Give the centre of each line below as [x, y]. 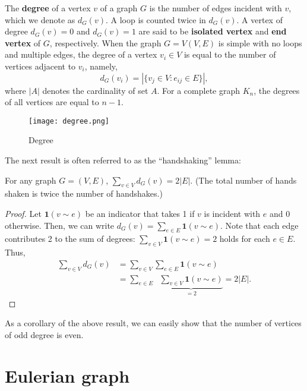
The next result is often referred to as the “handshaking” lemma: [123, 160]
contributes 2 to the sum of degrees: [70, 239]
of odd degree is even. [44, 335]
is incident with [232, 213]
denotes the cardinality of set [95, 90]
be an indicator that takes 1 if [140, 213]
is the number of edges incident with [216, 8]
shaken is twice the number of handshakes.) [84, 193]
